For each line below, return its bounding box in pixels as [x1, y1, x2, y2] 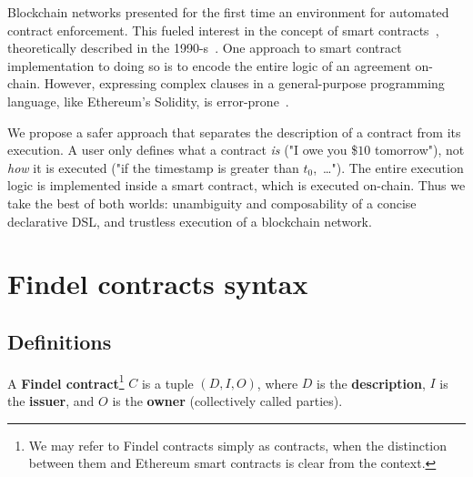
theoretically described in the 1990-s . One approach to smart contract [7, 38, 402, 57]
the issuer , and [7, 391, 95, 410]
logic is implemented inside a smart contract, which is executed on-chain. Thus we [7, 176, 466, 195]
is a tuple [141, 373, 194, 392]
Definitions [7, 327, 112, 355]
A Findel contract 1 [7, 370, 125, 392]
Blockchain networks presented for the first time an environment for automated [7, 3, 449, 21]
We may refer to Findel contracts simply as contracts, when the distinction [28, 435, 448, 454]
